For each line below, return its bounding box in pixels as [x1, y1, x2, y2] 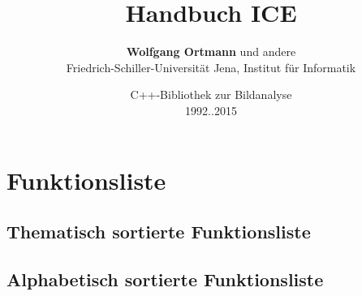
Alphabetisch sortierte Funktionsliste [6, 266, 324, 291]
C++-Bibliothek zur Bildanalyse [130, 86, 292, 103]
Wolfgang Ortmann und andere [126, 43, 296, 60]
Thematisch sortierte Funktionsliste [6, 219, 311, 244]
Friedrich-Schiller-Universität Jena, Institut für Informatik [66, 58, 356, 75]
